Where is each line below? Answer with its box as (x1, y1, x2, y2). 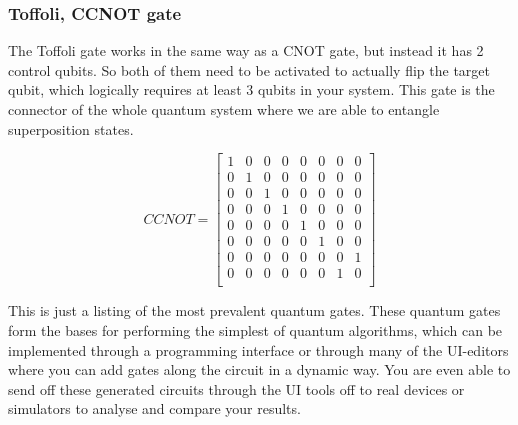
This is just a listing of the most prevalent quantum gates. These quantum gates (8, 300, 501, 321)
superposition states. (8, 118, 134, 139)
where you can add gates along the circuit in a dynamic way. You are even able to (8, 359, 511, 380)
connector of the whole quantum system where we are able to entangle (8, 99, 440, 119)
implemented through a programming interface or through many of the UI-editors (8, 339, 509, 360)
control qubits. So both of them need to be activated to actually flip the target (8, 59, 491, 80)
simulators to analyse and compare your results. (8, 398, 301, 419)
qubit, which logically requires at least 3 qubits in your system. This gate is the (8, 79, 495, 100)
